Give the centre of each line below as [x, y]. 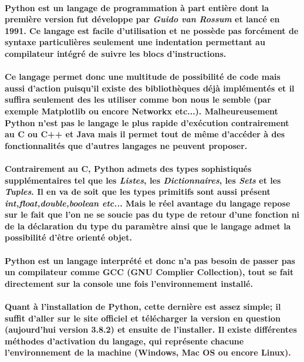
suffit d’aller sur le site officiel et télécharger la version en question [143, 318]
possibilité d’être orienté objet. [68, 237]
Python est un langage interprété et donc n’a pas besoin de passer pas [150, 260]
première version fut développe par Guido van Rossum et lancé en [142, 19]
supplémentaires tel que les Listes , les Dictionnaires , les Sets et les [143, 180]
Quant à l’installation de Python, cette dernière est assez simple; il [143, 307]
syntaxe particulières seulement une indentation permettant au [135, 42]
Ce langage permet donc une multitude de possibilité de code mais [143, 77]
